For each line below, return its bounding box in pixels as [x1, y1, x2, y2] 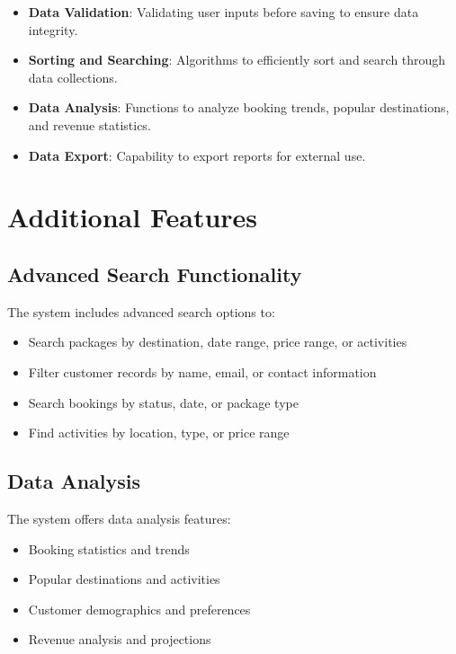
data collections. [28, 67, 118, 86]
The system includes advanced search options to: [7, 302, 275, 321]
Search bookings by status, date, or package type [28, 393, 299, 411]
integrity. [28, 20, 78, 39]
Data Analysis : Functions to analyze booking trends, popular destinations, [28, 98, 450, 117]
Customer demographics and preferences [28, 599, 251, 618]
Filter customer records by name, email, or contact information [28, 362, 377, 381]
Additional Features [7, 199, 258, 235]
